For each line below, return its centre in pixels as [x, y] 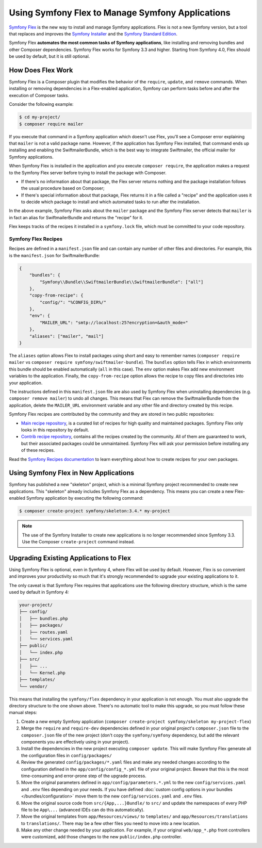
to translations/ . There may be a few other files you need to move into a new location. [111, 823]
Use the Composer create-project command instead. [79, 541]
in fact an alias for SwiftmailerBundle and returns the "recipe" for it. [76, 217]
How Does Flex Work [41, 70]
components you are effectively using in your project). [75, 742]
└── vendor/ [33, 686]
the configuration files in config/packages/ [66, 755]
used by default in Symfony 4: [39, 592]
